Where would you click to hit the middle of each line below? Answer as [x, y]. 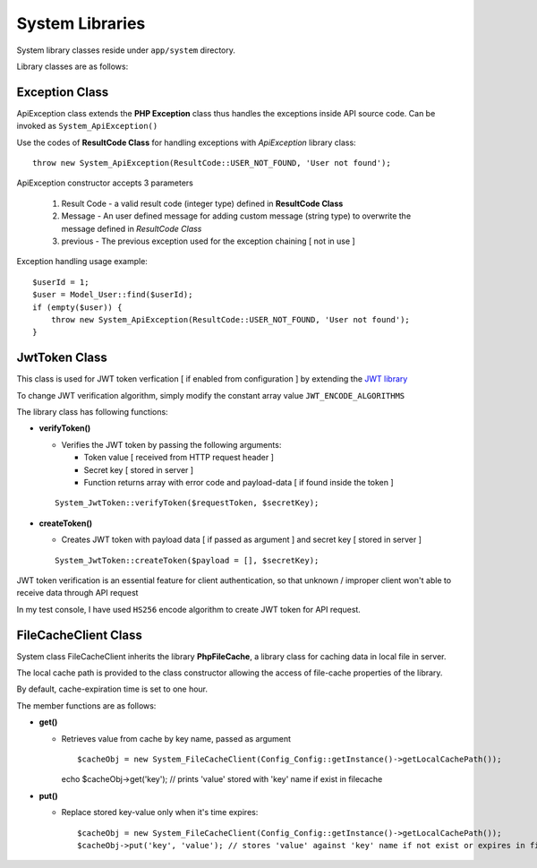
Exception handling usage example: [82, 262]
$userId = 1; [61, 282]
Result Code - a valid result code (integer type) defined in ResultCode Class [202, 203]
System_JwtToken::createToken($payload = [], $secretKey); [187, 560]
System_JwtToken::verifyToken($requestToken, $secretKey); [187, 503]
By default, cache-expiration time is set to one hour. [112, 689]
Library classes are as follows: [72, 66]
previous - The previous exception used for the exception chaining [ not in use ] [208, 241]
